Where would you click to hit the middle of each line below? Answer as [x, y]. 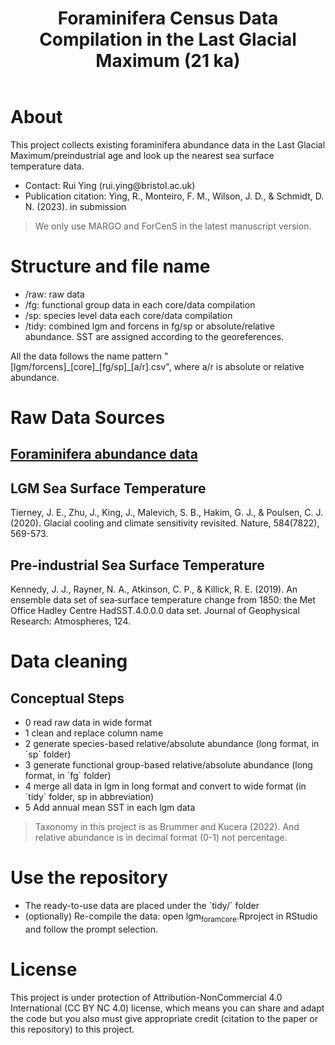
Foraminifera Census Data [168, 18]
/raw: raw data [54, 294]
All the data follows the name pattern [86, 356]
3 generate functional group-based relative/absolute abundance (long [168, 765]
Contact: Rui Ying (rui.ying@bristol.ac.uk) [110, 185]
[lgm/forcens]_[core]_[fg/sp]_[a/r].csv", [91, 366]
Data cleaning [69, 661]
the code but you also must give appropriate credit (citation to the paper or [164, 1018]
